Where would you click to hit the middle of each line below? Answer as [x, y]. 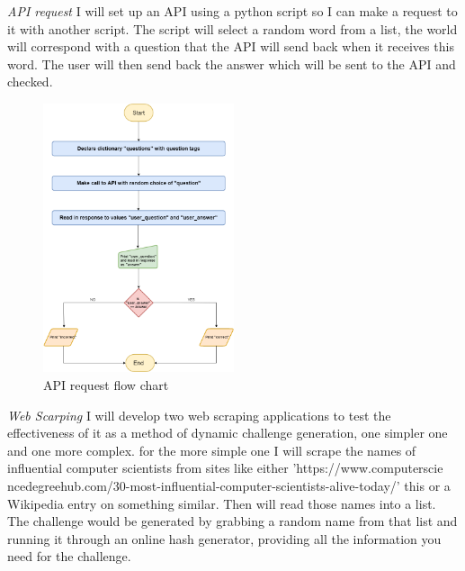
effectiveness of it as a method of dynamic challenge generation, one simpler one [228, 433]
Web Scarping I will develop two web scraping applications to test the [199, 415]
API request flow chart [106, 385]
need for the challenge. [69, 556]
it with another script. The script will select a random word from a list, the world [232, 28]
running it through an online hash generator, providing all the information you [224, 538]
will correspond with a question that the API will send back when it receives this [231, 46]
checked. [30, 82]
